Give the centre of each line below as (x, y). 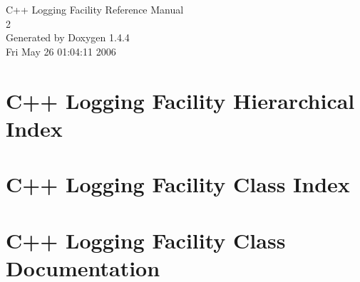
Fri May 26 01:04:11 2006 (61, 51)
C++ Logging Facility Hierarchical (180, 100)
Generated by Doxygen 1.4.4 (68, 37)
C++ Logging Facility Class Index (178, 184)
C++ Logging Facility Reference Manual (95, 9)
